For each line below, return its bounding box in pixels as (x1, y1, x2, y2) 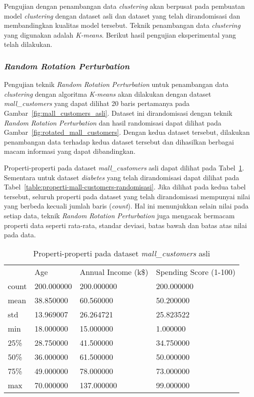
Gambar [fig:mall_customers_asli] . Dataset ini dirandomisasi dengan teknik (4, 107, 233, 118)
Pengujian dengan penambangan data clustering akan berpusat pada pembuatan (4, 1, 245, 11)
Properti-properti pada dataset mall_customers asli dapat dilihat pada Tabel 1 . (4, 162, 244, 172)
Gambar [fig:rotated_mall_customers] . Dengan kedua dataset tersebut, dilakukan (4, 127, 250, 137)
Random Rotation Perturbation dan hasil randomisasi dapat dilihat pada (4, 117, 221, 127)
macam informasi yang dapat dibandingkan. (4, 146, 136, 156)
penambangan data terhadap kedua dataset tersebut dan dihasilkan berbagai (4, 136, 234, 146)
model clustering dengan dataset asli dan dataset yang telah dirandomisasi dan (4, 10, 240, 21)
